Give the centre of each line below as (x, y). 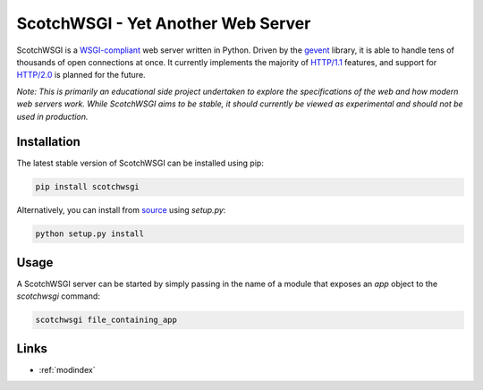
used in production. (52, 116)
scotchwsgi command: (58, 296)
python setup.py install (90, 234)
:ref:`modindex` (67, 369)
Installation (48, 142)
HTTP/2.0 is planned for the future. (81, 75)
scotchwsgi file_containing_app (106, 320)
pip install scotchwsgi (88, 187)
